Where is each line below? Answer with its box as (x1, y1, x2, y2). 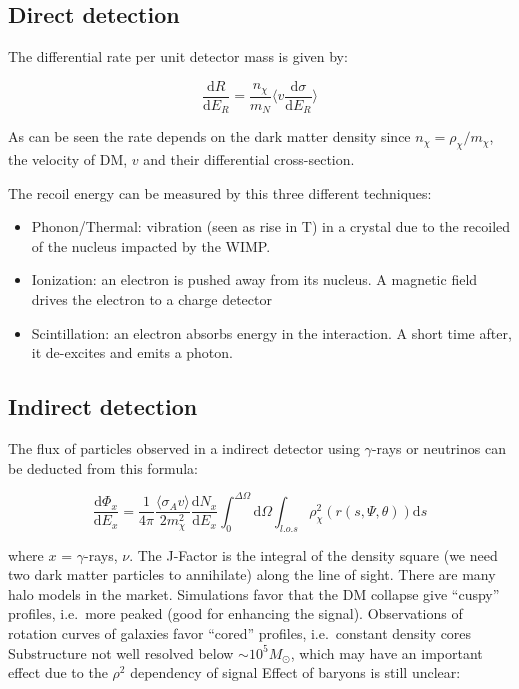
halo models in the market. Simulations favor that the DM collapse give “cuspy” (8, 583, 500, 604)
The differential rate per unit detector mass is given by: (8, 46, 348, 67)
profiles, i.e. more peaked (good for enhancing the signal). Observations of (8, 603, 463, 624)
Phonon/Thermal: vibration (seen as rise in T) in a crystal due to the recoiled (31, 216, 511, 237)
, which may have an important (290, 642, 483, 663)
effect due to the (8, 662, 108, 683)
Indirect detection (8, 391, 198, 422)
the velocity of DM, (8, 149, 128, 170)
